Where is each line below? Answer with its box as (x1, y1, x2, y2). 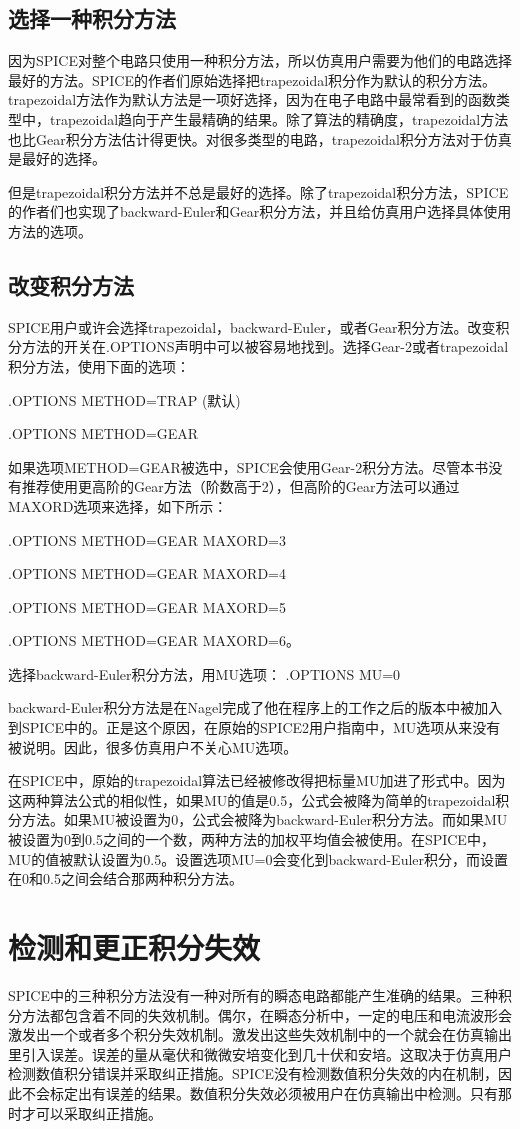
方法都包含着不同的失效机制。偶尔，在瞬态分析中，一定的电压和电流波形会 (21, 1004, 512, 1025)
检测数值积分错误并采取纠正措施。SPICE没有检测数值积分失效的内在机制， (8, 1063, 499, 1084)
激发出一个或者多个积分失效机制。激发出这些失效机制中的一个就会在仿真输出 (8, 1024, 512, 1045)
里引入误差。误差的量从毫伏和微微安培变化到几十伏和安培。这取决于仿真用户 (8, 1043, 512, 1064)
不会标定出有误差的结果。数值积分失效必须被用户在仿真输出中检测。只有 (21, 1082, 498, 1103)
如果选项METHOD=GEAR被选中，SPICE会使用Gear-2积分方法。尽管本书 (8, 456, 489, 477)
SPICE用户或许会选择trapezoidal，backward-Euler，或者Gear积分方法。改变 (8, 316, 496, 337)
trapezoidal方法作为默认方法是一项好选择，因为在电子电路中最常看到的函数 (8, 89, 497, 110)
